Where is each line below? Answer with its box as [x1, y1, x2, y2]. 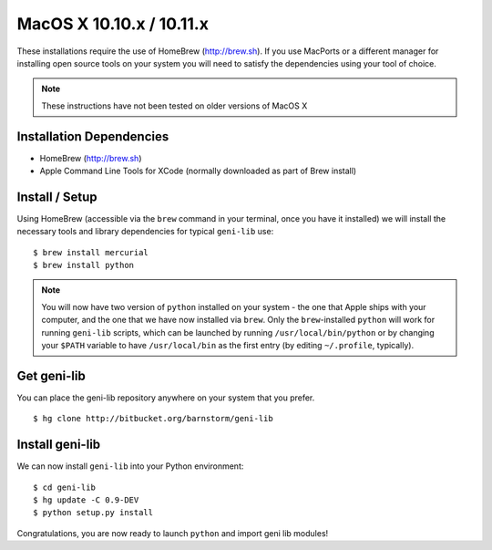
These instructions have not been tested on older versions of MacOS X [41, 100, 308, 111]
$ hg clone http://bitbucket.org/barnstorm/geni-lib [33, 413, 273, 424]
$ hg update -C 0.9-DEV [33, 495, 139, 505]
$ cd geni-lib [33, 482, 96, 493]
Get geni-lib [16, 368, 86, 383]
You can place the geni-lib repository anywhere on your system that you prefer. [16, 392, 315, 403]
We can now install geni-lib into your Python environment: [16, 461, 244, 472]
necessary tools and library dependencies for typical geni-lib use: [16, 226, 274, 237]
